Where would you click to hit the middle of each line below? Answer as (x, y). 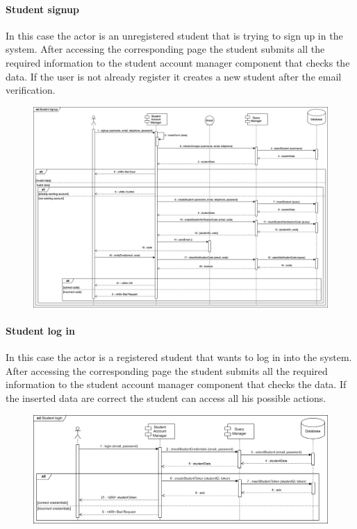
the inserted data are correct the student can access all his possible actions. (166, 397)
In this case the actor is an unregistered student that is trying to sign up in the (174, 35)
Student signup (42, 9)
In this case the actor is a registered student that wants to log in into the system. (179, 357)
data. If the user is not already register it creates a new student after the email (174, 76)
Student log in (40, 330)
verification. (31, 90)
